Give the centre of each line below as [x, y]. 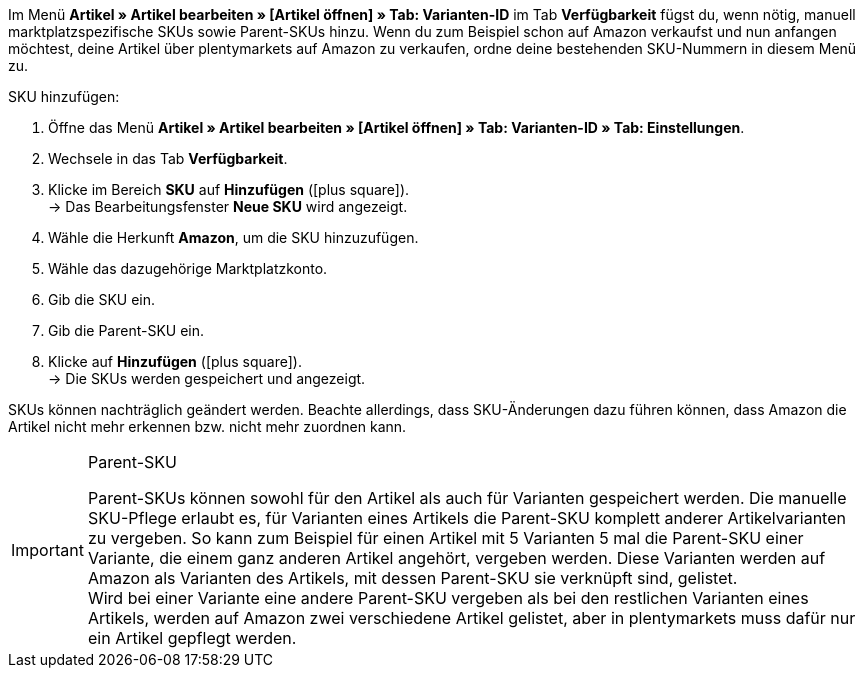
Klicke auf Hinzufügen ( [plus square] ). [175, 361]
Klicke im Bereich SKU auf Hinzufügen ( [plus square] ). [229, 189]
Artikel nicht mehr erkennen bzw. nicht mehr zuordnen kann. [207, 426]
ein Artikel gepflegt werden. [192, 638]
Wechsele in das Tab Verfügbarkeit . [168, 158]
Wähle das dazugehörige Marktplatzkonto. [188, 268]
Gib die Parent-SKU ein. [126, 330]
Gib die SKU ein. [102, 299]
